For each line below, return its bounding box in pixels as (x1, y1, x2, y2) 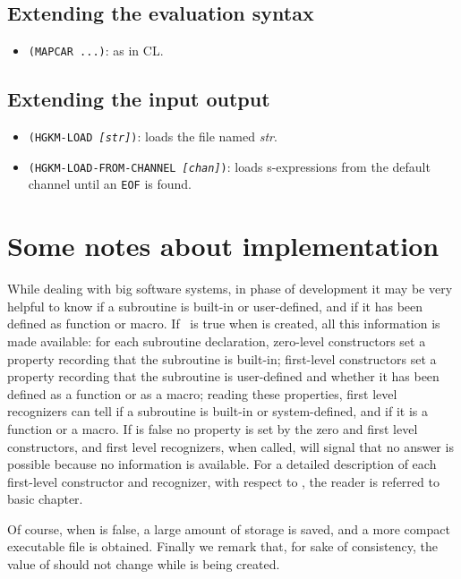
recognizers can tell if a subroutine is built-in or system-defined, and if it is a (7, 402, 429, 421)
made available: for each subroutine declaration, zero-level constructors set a (7, 331, 426, 350)
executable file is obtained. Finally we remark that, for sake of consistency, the (7, 537, 438, 556)
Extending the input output (7, 85, 270, 113)
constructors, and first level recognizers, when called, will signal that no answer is (7, 437, 454, 456)
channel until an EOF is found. (28, 175, 192, 193)
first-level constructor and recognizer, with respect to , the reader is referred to (7, 472, 440, 490)
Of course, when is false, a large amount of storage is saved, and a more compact (7, 519, 450, 538)
